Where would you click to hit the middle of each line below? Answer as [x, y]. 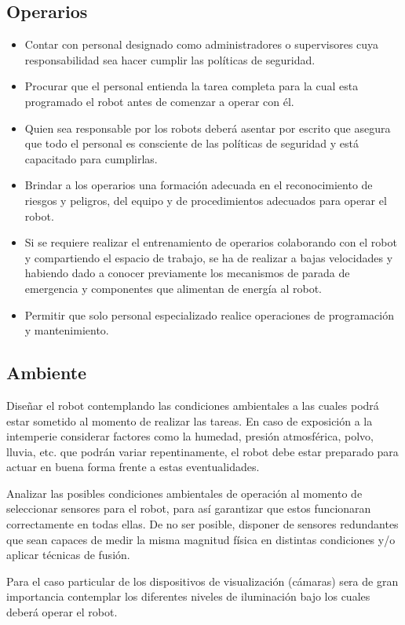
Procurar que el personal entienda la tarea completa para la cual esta [192, 86]
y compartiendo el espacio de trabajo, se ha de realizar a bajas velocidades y [209, 257]
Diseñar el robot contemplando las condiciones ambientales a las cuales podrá [193, 405]
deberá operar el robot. [62, 612]
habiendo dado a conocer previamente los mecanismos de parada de [187, 273]
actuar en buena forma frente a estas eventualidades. [133, 467]
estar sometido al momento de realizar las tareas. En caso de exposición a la [190, 420]
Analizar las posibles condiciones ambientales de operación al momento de [184, 493]
